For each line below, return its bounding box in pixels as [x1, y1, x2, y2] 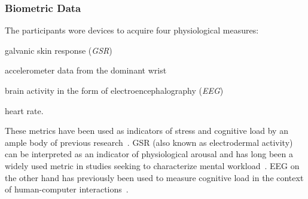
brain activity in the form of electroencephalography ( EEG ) [5, 84, 224, 96]
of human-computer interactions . [5, 183, 129, 195]
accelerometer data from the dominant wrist [5, 64, 167, 76]
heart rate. [5, 104, 44, 117]
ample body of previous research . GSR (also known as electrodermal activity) [5, 136, 293, 148]
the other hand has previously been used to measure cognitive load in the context [5, 171, 304, 183]
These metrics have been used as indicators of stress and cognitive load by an [5, 124, 288, 137]
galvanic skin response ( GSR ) [5, 44, 112, 56]
